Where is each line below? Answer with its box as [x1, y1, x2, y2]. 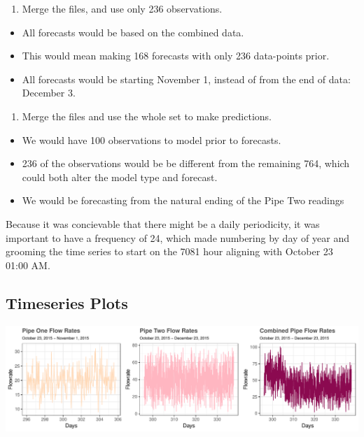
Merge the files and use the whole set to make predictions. [22, 108, 272, 123]
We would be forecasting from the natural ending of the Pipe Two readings [22, 193, 344, 208]
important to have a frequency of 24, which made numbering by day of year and [6, 230, 349, 245]
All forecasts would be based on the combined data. [22, 24, 244, 39]
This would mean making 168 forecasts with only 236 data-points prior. [22, 48, 330, 63]
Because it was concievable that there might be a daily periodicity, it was [6, 216, 320, 231]
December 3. [22, 85, 76, 100]
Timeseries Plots [6, 292, 128, 313]
